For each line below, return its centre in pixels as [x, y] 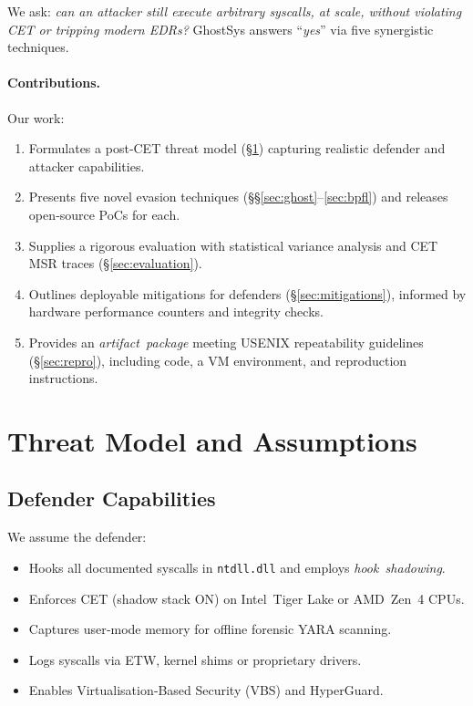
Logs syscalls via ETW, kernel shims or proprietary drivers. [195, 659]
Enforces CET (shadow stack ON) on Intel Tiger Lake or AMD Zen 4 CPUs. [247, 598]
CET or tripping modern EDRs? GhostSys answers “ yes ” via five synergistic [221, 29]
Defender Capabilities [112, 498]
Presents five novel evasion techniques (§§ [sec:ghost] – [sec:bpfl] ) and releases [238, 197]
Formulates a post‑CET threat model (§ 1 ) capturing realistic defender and [237, 148]
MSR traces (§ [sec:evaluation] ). [115, 263]
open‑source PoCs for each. [104, 214]
